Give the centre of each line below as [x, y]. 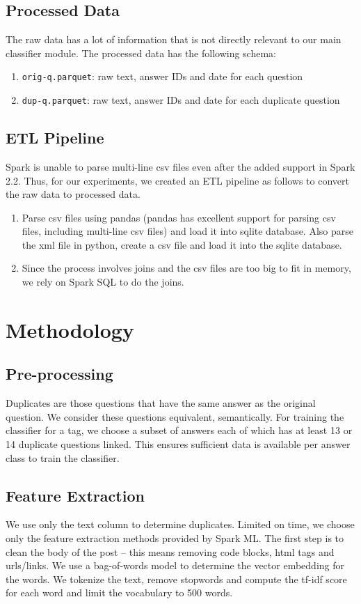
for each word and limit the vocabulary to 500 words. [119, 593]
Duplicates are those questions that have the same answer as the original [161, 403]
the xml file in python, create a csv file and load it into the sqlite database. [182, 244]
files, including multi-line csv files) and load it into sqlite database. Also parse [187, 231]
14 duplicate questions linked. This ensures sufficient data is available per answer [178, 444]
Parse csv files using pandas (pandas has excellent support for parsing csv [179, 217]
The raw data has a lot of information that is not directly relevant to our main [174, 39]
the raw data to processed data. [73, 194]
